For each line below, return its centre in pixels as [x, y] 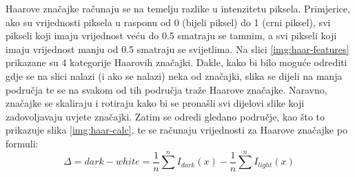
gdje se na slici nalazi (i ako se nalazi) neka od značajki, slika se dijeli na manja [174, 75]
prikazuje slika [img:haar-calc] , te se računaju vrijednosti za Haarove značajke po [176, 130]
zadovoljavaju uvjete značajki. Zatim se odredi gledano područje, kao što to [165, 116]
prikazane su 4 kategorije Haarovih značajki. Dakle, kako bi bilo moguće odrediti [176, 62]
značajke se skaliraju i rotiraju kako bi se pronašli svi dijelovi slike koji [155, 103]
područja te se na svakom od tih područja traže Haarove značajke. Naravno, [166, 89]
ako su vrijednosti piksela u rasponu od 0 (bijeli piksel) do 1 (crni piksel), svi [168, 22]
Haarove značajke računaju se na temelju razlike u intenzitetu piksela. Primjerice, [178, 8]
